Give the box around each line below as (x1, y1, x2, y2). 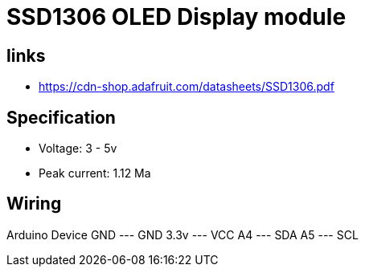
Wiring (6, 194, 62, 214)
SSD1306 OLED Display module (6, 3, 347, 31)
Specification (6, 107, 116, 128)
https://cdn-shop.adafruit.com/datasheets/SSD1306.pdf (39, 79, 334, 94)
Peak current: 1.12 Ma (39, 166, 151, 181)
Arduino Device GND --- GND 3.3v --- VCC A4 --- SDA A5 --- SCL (6, 227, 359, 242)
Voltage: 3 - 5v (39, 141, 117, 156)
